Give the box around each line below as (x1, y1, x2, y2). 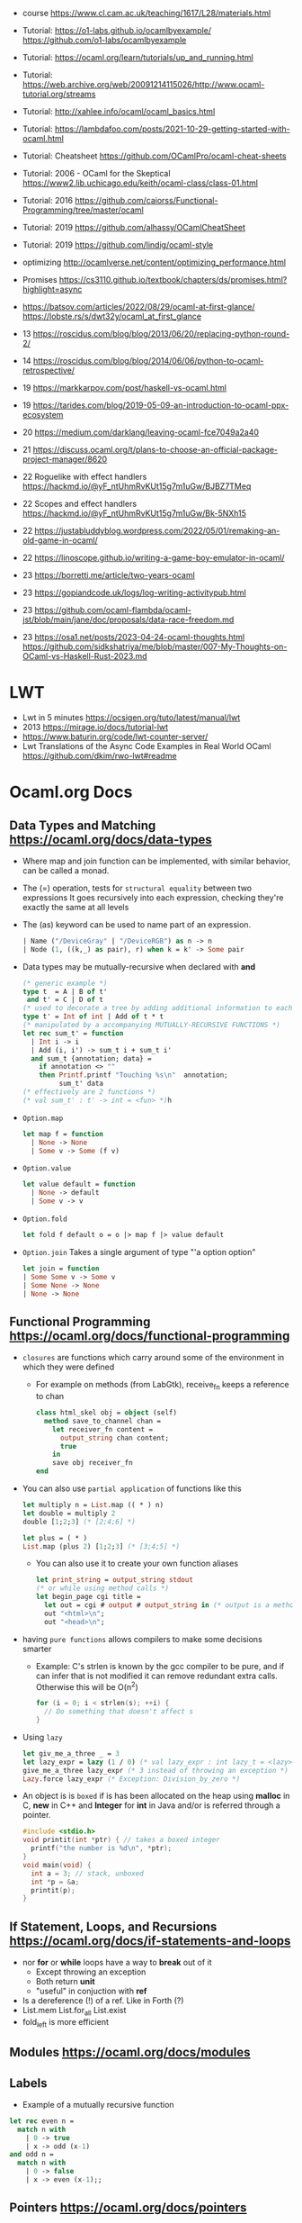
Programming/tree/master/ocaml (22, 204, 144, 215)
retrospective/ (22, 365, 75, 375)
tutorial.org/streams (22, 89, 96, 99)
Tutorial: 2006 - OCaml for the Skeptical (22, 168, 171, 178)
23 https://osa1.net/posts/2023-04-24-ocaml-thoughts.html (22, 632, 245, 642)
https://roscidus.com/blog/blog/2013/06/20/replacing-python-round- (32, 329, 290, 339)
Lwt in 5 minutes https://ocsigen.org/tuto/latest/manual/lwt (22, 711, 241, 723)
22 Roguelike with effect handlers (22, 472, 147, 482)
